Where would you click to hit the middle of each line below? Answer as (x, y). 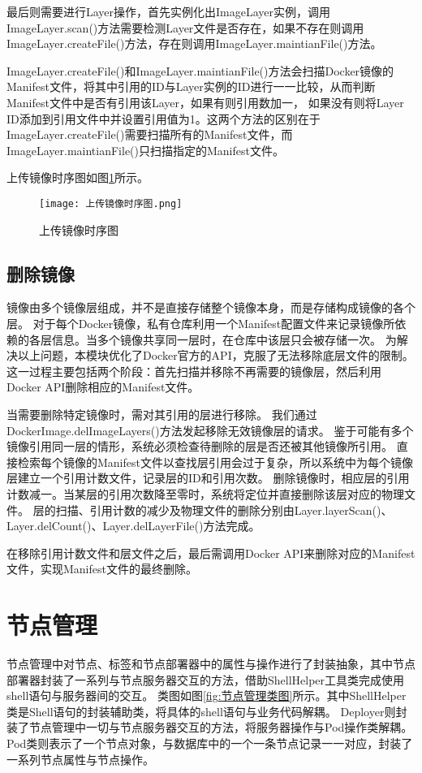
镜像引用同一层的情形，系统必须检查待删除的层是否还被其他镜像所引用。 (200, 446)
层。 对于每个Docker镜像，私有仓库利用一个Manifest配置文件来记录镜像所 (201, 323)
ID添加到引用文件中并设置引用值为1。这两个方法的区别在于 (164, 118)
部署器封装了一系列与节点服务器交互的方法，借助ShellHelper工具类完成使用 (206, 679)
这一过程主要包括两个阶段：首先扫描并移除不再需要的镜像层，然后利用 (194, 371)
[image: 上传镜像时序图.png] (111, 203)
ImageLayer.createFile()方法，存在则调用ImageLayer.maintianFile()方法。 (194, 43)
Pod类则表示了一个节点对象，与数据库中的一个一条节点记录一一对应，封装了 (210, 743)
